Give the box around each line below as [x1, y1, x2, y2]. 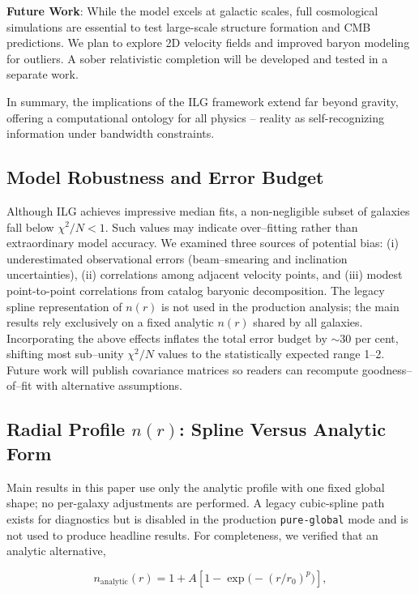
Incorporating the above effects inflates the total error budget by [6, 329, 327, 346]
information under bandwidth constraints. [6, 125, 215, 142]
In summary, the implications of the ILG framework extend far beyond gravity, [6, 92, 399, 109]
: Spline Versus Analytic [179, 417, 387, 442]
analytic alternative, [6, 542, 106, 559]
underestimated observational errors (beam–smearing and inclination [6, 250, 348, 267]
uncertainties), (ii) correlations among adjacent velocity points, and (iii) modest [6, 266, 403, 283]
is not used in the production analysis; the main [161, 297, 400, 314]
